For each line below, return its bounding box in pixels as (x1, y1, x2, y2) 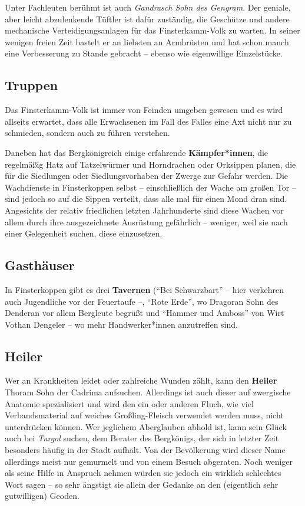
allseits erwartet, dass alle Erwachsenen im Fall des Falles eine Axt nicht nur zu (5, 115, 292, 127)
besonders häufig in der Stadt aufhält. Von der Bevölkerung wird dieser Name (5, 444, 286, 456)
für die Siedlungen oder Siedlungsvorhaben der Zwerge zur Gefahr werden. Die (5, 169, 289, 182)
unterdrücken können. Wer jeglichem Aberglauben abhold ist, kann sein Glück (5, 420, 287, 432)
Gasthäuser (5, 256, 75, 274)
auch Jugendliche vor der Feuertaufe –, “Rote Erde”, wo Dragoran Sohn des (5, 295, 279, 307)
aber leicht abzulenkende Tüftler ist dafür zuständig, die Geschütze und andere (5, 12, 290, 25)
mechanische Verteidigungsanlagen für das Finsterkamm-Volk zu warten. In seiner (5, 24, 300, 36)
